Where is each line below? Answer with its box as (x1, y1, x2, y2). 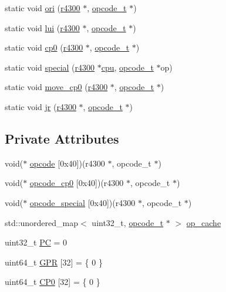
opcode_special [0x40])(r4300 (29, 196, 136, 208)
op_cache (186, 216, 221, 228)
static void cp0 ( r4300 (5, 41, 83, 54)
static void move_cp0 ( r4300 (5, 81, 108, 93)
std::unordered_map (5, 216, 79, 228)
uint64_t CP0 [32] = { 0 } (5, 276, 100, 288)
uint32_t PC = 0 (5, 236, 67, 248)
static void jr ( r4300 (5, 100, 76, 112)
